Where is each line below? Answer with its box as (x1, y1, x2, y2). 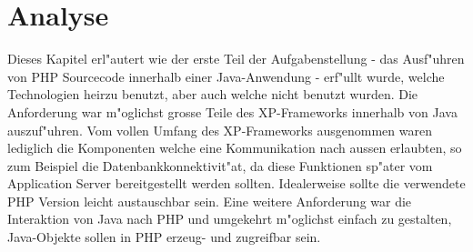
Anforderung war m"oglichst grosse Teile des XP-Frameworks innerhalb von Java (7, 102, 458, 121)
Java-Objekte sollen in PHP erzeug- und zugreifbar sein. (7, 227, 321, 247)
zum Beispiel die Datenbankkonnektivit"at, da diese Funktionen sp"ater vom (7, 156, 433, 175)
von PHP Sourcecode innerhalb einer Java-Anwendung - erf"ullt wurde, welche (7, 66, 445, 86)
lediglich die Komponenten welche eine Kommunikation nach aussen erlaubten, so (7, 138, 462, 157)
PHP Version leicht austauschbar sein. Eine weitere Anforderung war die (7, 191, 412, 210)
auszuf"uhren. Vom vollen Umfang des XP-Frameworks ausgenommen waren (7, 120, 432, 139)
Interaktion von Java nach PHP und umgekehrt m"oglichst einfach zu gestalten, (7, 209, 452, 228)
